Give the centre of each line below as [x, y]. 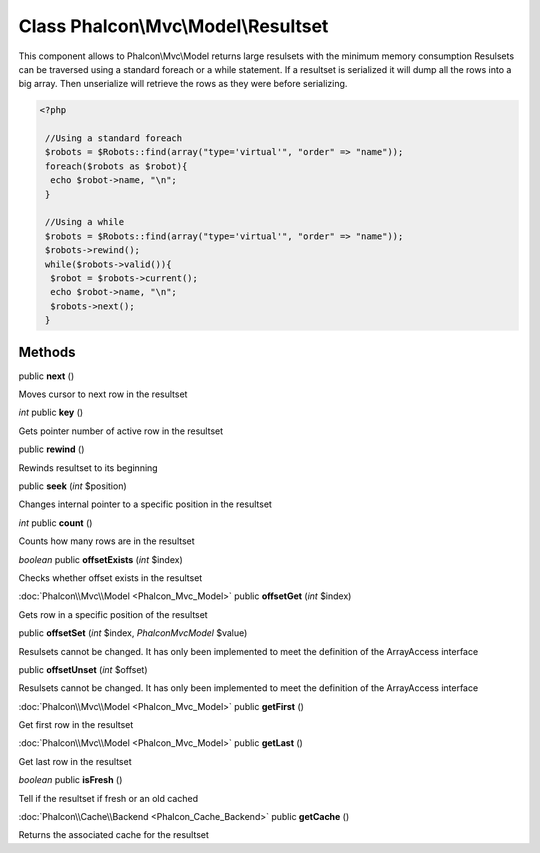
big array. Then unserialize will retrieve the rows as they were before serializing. [183, 84]
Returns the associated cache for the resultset [114, 835]
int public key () [51, 412]
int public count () [55, 522]
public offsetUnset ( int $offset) [83, 669]
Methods [47, 351]
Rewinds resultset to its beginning [88, 467]
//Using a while [85, 222]
